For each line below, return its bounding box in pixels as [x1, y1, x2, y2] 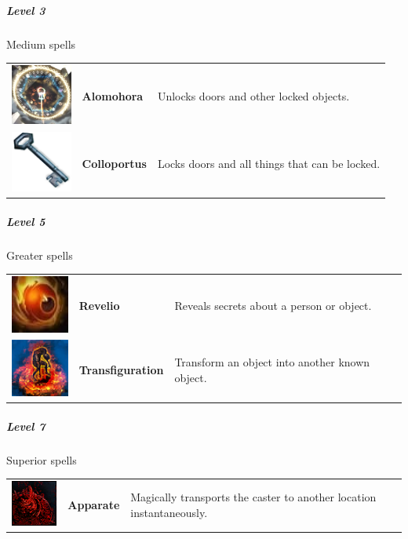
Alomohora [82, 88, 144, 104]
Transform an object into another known [174, 353, 370, 370]
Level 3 [6, 2, 46, 18]
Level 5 [6, 213, 46, 229]
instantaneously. [130, 504, 208, 520]
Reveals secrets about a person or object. [174, 297, 372, 314]
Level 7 [6, 417, 46, 434]
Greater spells [6, 246, 73, 263]
